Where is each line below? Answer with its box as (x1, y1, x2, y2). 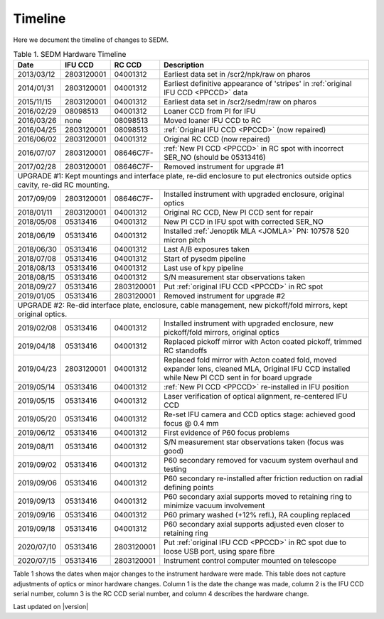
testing (164, 464, 187, 474)
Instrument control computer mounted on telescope (164, 556, 337, 566)
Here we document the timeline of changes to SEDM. (13, 36, 169, 44)
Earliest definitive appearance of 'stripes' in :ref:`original (164, 79, 352, 89)
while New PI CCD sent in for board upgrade (164, 373, 312, 383)
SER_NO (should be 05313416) (164, 153, 266, 163)
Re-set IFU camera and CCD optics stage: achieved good (164, 409, 356, 419)
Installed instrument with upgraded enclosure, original (164, 189, 345, 199)
